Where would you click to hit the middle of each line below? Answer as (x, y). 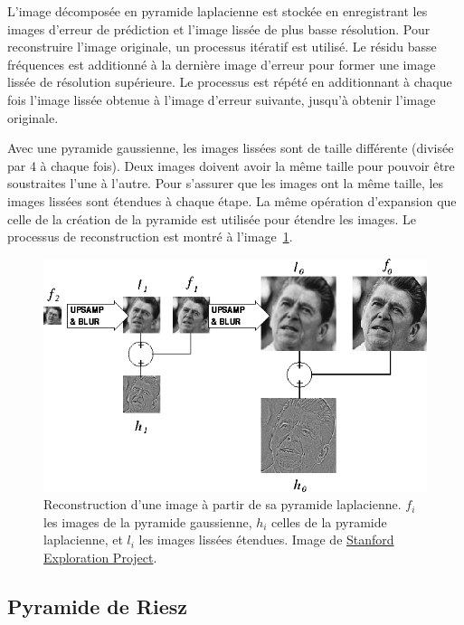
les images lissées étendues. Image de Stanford (266, 540)
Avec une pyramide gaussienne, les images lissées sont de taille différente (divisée (231, 148)
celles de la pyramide (329, 521)
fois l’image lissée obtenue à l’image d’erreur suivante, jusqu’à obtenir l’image (222, 99)
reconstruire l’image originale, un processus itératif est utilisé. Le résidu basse (222, 47)
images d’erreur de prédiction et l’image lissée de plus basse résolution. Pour (219, 28)
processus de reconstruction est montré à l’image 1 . (150, 237)
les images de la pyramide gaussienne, (148, 521)
